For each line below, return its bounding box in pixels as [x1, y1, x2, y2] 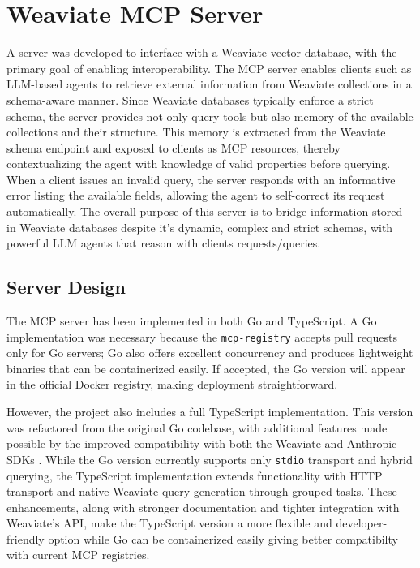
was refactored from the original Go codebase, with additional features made [6, 419, 388, 436]
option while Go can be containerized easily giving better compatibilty [48, 530, 398, 547]
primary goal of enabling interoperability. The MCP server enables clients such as [6, 59, 412, 76]
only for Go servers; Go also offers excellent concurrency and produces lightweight [6, 344, 414, 361]
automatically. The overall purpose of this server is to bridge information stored [6, 203, 403, 220]
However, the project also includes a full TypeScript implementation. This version [6, 403, 414, 420]
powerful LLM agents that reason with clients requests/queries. [6, 235, 321, 252]
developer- [336, 514, 388, 531]
